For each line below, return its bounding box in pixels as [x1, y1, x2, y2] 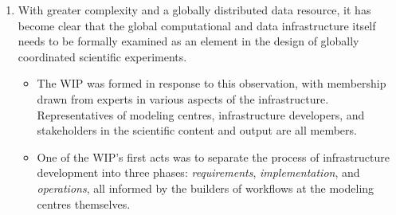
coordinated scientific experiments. [18, 48, 187, 64]
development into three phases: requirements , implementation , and [37, 164, 360, 181]
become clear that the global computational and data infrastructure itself [18, 17, 376, 33]
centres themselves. [37, 195, 131, 212]
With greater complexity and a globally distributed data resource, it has [18, 2, 371, 18]
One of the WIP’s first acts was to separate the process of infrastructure [37, 148, 390, 165]
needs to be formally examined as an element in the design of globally [18, 33, 359, 49]
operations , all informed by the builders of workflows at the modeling [37, 179, 374, 196]
